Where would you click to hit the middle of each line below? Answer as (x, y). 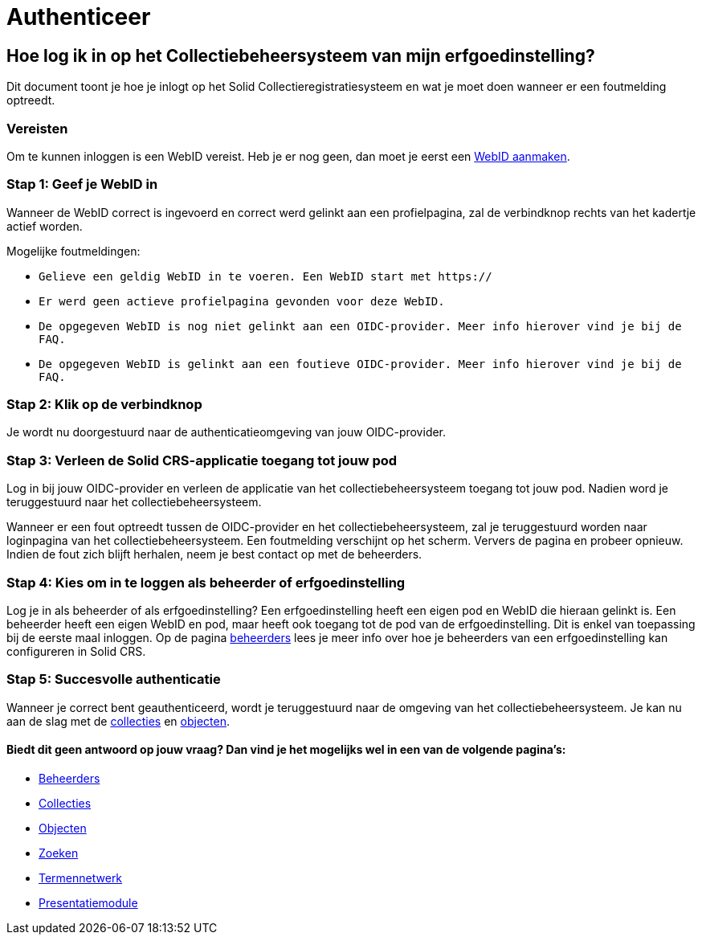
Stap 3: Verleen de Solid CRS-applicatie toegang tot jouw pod (202, 460)
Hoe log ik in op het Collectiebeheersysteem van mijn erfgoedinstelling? (301, 55)
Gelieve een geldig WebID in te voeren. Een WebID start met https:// (265, 276)
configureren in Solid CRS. (76, 651)
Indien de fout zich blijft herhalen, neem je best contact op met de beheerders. (214, 554)
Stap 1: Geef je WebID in (82, 184)
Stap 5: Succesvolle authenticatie (114, 679)
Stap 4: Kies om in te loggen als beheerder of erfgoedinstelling (206, 582)
